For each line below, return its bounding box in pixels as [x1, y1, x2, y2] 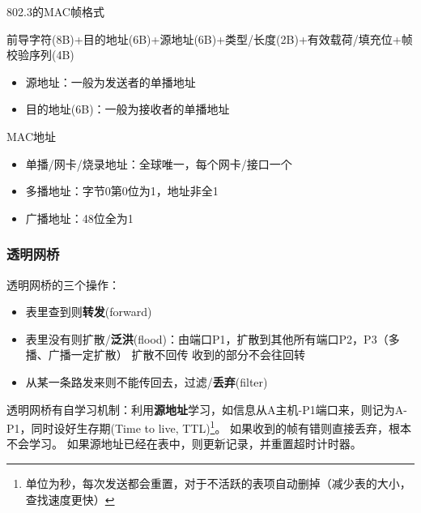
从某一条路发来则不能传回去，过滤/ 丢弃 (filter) [25, 373, 268, 390]
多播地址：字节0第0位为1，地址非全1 [25, 182, 219, 199]
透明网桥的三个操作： [6, 276, 120, 293]
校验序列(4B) [6, 46, 74, 63]
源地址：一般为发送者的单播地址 [25, 73, 196, 90]
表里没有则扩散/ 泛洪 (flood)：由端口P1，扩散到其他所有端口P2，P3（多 [25, 330, 400, 347]
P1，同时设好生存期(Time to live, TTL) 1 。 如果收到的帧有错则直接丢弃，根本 [6, 417, 412, 436]
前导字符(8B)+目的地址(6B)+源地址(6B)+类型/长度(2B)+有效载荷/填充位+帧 [6, 30, 413, 47]
